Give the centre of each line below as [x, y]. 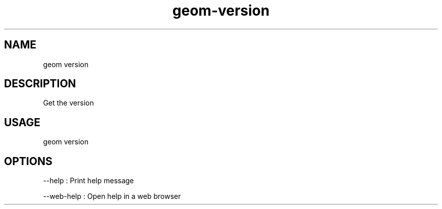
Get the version [68, 103]
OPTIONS [28, 161]
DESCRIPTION [40, 84]
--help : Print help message [89, 181]
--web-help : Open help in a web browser [112, 196]
